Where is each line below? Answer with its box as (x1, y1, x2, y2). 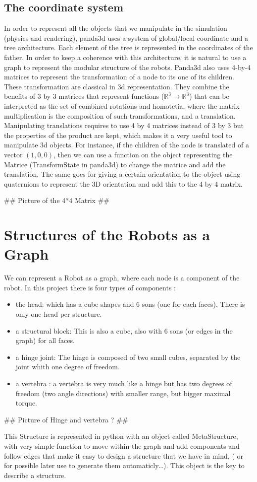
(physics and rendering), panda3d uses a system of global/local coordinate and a (4, 32, 248, 43)
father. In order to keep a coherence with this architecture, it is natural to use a (4, 52, 247, 62)
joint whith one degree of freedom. (15, 361, 120, 372)
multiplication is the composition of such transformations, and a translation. (4, 110, 236, 121)
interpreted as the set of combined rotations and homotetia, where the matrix (4, 100, 240, 111)
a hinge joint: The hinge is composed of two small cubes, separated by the (15, 351, 241, 362)
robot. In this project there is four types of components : (4, 282, 176, 292)
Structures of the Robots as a (4, 224, 210, 245)
